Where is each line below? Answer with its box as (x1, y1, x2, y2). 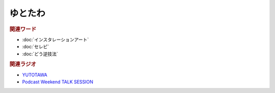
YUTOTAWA (22, 72, 48, 78)
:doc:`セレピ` (22, 44, 49, 50)
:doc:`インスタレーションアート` (22, 36, 89, 43)
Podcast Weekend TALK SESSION (22, 79, 94, 85)
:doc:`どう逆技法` (22, 51, 59, 57)
